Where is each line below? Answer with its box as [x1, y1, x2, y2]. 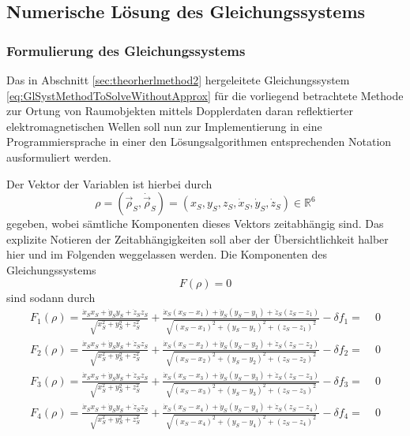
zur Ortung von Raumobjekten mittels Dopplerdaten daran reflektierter [6, 102, 354, 119]
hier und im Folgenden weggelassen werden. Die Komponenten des [6, 246, 327, 263]
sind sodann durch [6, 289, 96, 305]
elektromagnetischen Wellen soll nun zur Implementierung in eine [6, 117, 322, 134]
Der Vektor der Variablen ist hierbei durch [6, 175, 213, 192]
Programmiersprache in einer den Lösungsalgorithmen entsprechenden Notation [6, 133, 392, 150]
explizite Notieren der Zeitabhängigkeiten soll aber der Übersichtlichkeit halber [6, 230, 389, 247]
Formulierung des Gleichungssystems [6, 40, 246, 60]
